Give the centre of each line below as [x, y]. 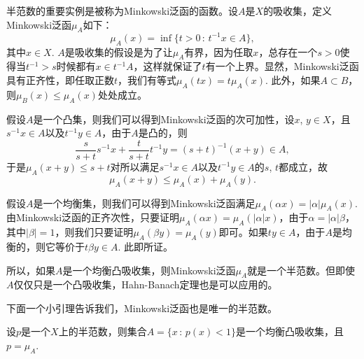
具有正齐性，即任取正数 [60, 80]
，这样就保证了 [168, 66]
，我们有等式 [147, 80]
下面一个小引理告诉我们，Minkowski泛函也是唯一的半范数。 [142, 308]
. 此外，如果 [293, 80]
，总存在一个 [288, 51]
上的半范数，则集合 [103, 331]
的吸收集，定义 [298, 10]
